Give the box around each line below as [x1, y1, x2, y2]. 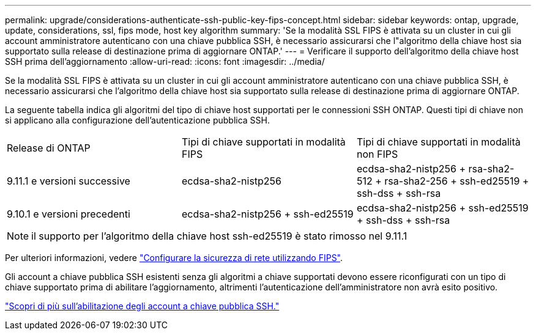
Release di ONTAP [7, 142, 91, 154]
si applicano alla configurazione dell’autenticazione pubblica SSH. [5, 115, 270, 125]
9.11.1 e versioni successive [7, 175, 130, 187]
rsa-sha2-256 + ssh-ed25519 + [384, 175, 529, 187]
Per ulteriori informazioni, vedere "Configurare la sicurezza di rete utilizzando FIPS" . [5, 252, 343, 263]
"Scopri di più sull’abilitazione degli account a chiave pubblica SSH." [5, 301, 280, 311]
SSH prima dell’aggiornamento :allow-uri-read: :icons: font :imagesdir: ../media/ [5, 56, 325, 67]
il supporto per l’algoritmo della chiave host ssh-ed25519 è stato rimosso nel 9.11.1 [31, 230, 408, 242]
